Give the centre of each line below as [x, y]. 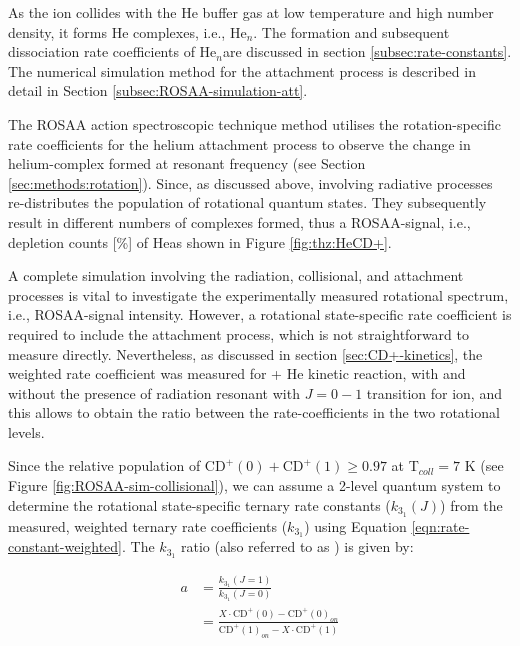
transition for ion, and [434, 392]
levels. [26, 431]
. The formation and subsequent [351, 31]
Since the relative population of [104, 465]
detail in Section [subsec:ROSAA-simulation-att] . [158, 90]
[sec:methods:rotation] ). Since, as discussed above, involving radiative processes [250, 182]
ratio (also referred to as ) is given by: [297, 546]
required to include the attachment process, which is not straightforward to [238, 333]
